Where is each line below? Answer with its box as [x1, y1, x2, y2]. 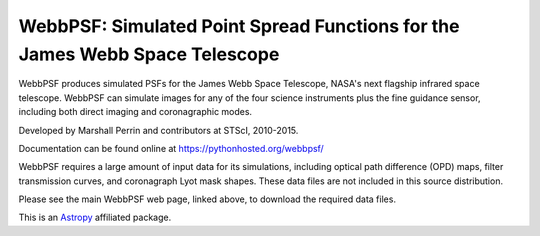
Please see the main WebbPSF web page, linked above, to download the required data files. [18, 193, 397, 205]
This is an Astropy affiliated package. [18, 211, 172, 224]
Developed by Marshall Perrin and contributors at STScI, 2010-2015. [18, 124, 299, 136]
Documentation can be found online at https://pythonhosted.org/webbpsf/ [18, 142, 324, 154]
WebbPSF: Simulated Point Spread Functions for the [18, 15, 460, 37]
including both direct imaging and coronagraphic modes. [18, 106, 253, 118]
